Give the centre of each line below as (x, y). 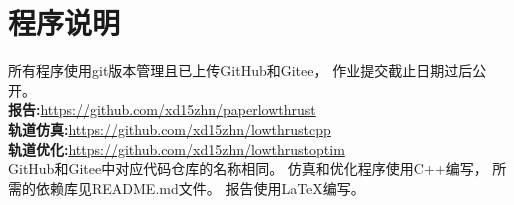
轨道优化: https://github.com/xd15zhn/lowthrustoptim (176, 148)
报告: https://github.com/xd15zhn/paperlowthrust (162, 109)
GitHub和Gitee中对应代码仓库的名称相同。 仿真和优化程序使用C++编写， (248, 168)
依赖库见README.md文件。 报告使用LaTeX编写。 (200, 187)
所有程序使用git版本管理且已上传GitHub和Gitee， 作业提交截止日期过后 (240, 70)
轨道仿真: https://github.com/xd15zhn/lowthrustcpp (169, 128)
